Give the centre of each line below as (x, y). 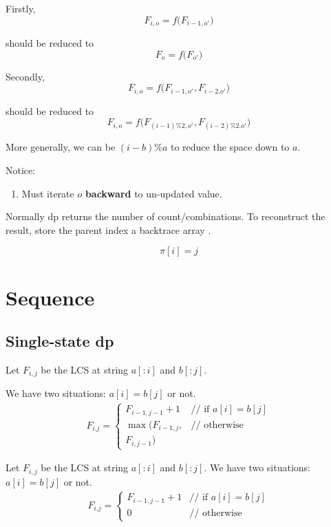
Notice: (21, 170)
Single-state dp (60, 341)
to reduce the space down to (230, 147)
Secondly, (25, 76)
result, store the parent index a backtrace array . (108, 229)
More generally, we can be (61, 147)
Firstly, (21, 8)
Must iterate (48, 193)
